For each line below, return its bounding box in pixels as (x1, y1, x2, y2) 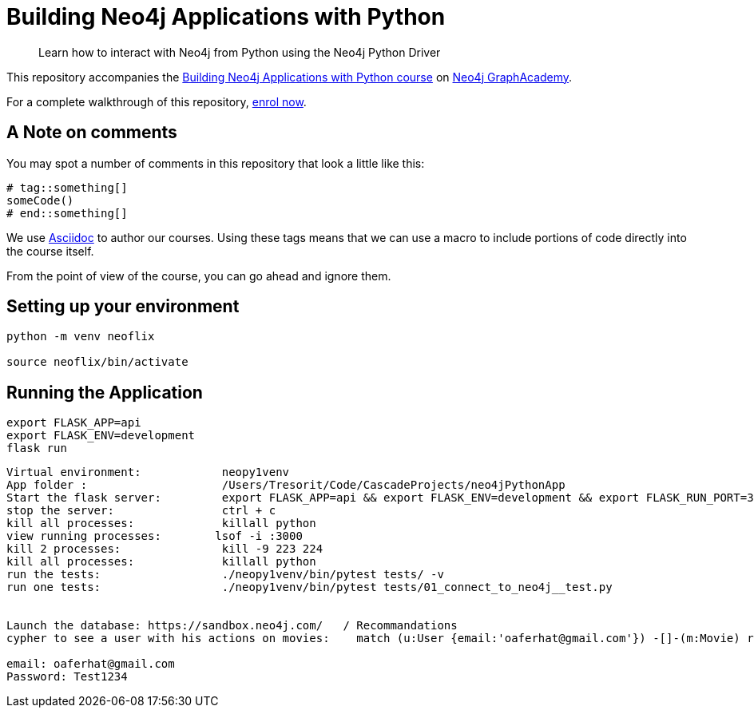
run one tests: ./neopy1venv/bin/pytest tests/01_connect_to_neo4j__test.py (6, 581, 613, 594)
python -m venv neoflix (6, 330, 155, 343)
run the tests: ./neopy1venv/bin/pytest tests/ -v (6, 568, 444, 581)
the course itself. (6, 244, 94, 258)
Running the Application (6, 382, 203, 403)
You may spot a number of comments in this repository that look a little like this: (6, 156, 425, 170)
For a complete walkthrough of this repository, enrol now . (6, 94, 307, 109)
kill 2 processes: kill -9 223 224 (6, 542, 323, 556)
